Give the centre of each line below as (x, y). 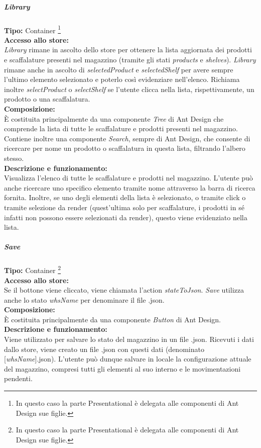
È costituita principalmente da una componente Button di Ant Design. (112, 319)
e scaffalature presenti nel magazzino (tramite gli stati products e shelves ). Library (130, 59)
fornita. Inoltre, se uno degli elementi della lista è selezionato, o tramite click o (125, 197)
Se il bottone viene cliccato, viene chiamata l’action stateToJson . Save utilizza (124, 290)
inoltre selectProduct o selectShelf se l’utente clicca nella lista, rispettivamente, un (129, 89)
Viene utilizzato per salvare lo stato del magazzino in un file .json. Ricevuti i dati (129, 339)
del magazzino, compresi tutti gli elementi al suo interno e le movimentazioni (122, 368)
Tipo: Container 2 (33, 269)
